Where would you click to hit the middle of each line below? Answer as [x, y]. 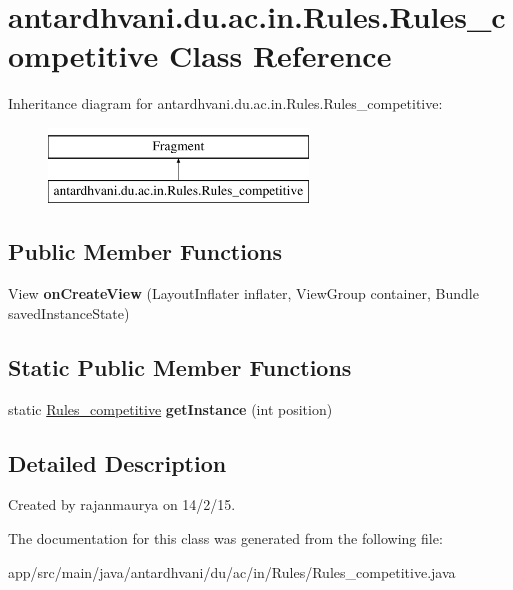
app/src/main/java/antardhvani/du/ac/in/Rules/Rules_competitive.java [232, 571]
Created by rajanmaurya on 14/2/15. [122, 504]
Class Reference [280, 55]
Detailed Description [117, 462]
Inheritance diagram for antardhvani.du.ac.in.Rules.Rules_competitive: [225, 103]
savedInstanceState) [69, 312]
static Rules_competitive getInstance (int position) [170, 408]
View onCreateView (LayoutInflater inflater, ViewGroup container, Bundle [243, 293]
